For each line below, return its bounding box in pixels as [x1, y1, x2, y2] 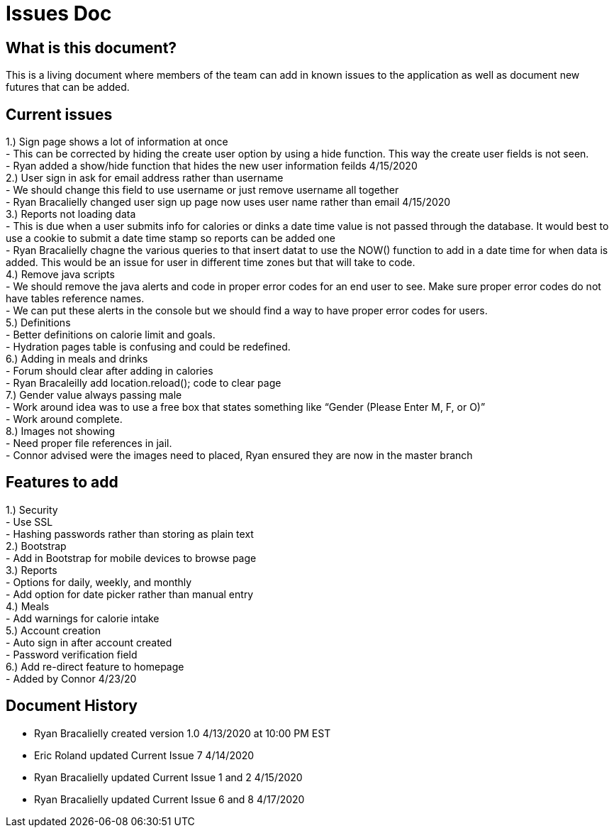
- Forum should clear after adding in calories [6, 365, 213, 377]
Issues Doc [6, 1, 112, 26]
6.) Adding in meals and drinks [6, 353, 148, 365]
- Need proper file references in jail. [6, 437, 172, 450]
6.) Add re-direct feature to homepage [6, 660, 184, 673]
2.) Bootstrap [6, 539, 67, 552]
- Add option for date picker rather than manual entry [6, 587, 254, 600]
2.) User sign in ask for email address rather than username [6, 172, 284, 184]
